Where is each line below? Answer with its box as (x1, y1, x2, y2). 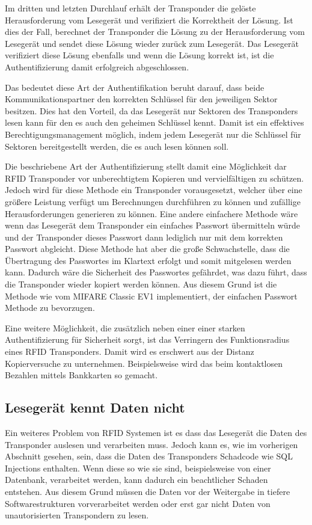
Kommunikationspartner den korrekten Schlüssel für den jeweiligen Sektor (5, 93, 278, 105)
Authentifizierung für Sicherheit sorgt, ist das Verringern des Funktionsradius (5, 333, 290, 346)
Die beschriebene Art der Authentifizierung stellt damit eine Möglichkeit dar (5, 160, 287, 173)
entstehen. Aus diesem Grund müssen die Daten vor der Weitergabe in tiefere (5, 485, 290, 497)
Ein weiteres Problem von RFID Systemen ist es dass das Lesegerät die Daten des (5, 426, 307, 439)
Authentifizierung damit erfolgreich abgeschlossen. (5, 60, 189, 73)
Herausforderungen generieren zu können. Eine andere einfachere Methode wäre (5, 207, 298, 220)
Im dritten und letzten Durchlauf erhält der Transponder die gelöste (5, 2, 256, 14)
